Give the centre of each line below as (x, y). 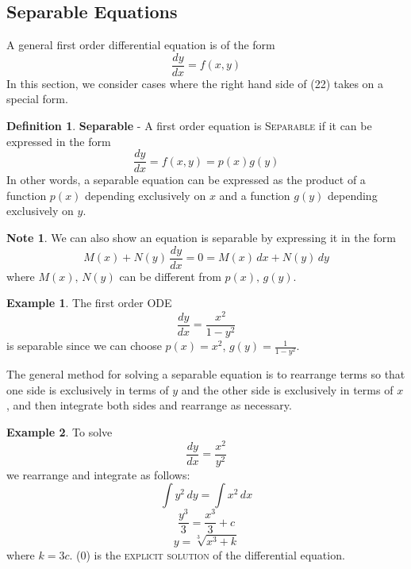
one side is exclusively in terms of (88, 389)
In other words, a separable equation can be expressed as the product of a (186, 180)
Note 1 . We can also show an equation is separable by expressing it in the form (201, 238)
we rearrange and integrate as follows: (98, 474)
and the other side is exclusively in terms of (287, 389)
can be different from (170, 276)
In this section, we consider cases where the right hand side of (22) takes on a (195, 83)
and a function (255, 195)
